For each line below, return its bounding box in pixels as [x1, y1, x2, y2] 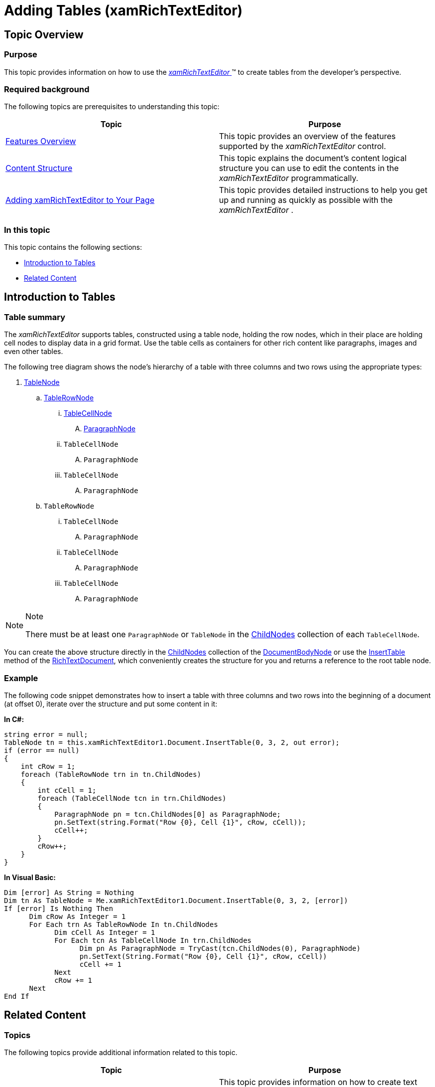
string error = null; [4, 730, 88, 739]
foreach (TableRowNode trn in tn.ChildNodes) [20, 770, 202, 779]
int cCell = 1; [37, 786, 97, 795]
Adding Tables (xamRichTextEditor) [4, 2, 243, 19]
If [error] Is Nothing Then [4, 905, 113, 913]
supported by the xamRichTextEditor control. [219, 141, 386, 152]
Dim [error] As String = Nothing [4, 889, 134, 897]
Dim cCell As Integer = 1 [54, 928, 155, 937]
